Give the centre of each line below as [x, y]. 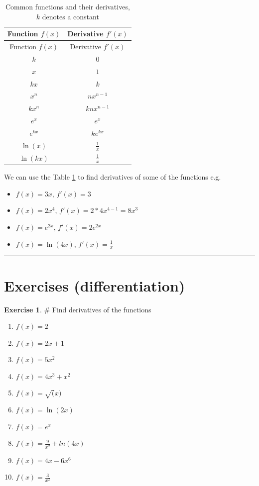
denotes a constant [70, 16]
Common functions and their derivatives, [67, 6]
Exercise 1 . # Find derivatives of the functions [78, 309]
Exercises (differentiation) [95, 285]
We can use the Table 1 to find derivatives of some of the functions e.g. [113, 177]
